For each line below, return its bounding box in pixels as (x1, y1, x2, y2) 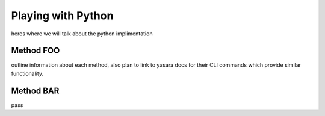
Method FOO (11, 46, 60, 56)
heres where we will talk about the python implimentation (11, 30, 153, 37)
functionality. (11, 70, 44, 77)
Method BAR (11, 85, 60, 96)
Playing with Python (11, 9, 114, 22)
